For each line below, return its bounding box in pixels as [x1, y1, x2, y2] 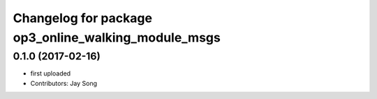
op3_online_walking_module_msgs [13, 30, 221, 45]
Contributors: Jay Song [30, 79, 98, 87]
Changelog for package [13, 10, 153, 26]
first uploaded [30, 69, 71, 78]
